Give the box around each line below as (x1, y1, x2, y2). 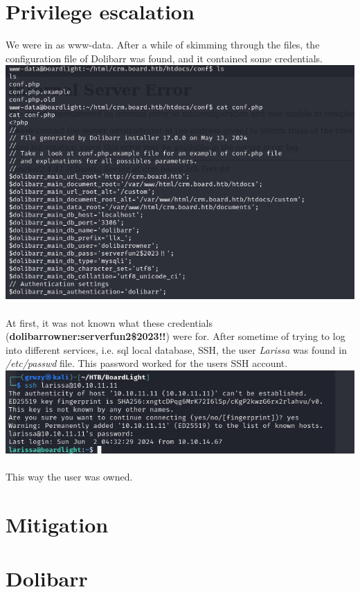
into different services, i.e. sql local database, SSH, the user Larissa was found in (6, 342, 347, 357)
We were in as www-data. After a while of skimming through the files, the (6, 37, 320, 52)
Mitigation (6, 510, 109, 539)
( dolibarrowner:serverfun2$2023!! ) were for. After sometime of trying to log (6, 329, 345, 343)
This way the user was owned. (6, 469, 133, 484)
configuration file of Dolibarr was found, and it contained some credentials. (6, 51, 323, 65)
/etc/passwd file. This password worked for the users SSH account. (6, 356, 288, 370)
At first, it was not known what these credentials (6, 315, 213, 330)
